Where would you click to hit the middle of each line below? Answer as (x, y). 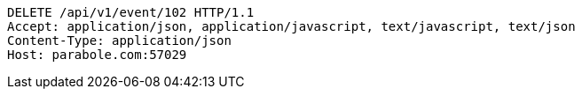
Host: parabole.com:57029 (97, 55)
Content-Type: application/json (119, 41)
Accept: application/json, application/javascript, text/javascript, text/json (291, 26)
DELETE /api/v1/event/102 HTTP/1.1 (131, 12)
